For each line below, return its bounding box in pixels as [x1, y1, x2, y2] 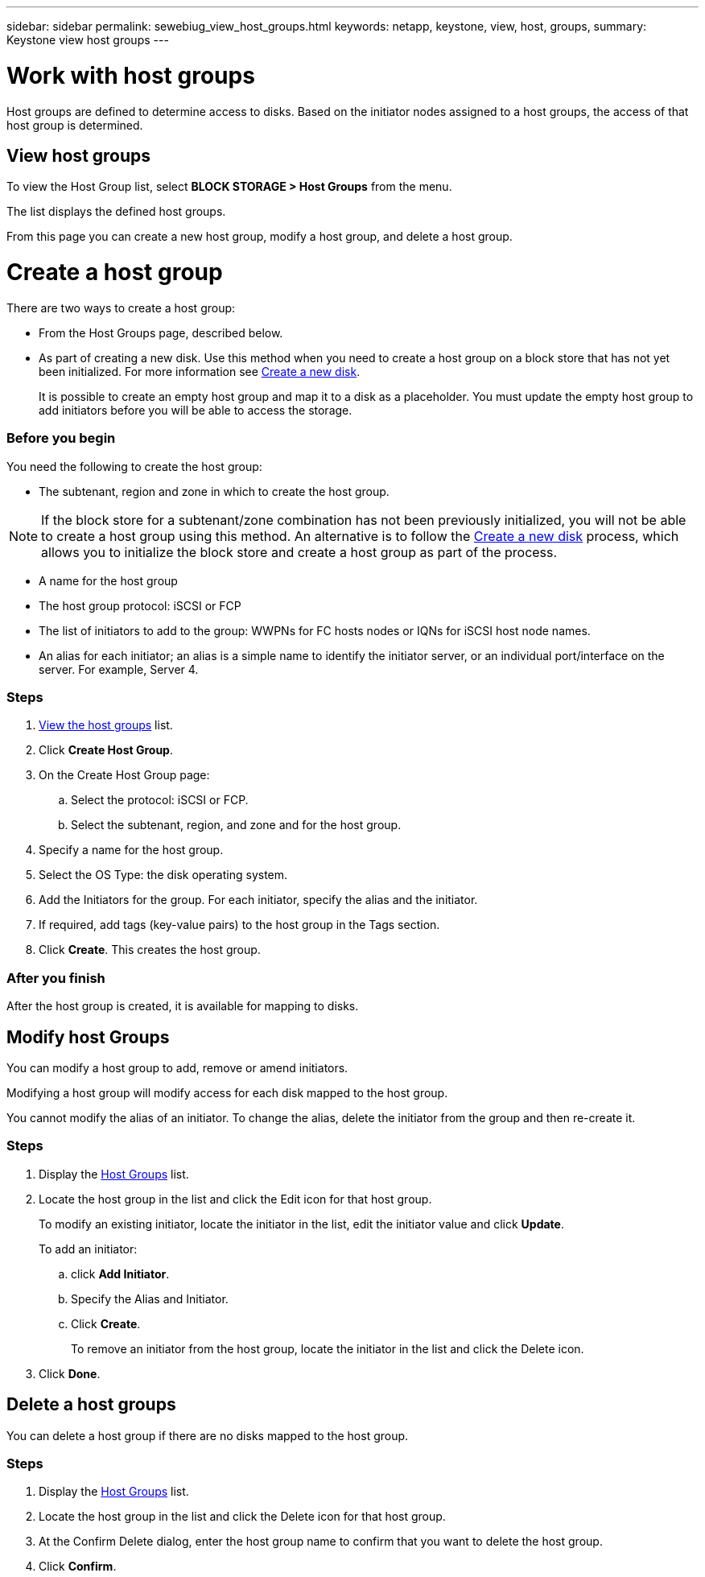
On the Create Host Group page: [39, 768, 210, 782]
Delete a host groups [6, 1394, 176, 1415]
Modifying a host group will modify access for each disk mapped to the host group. [6, 1085, 448, 1100]
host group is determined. [6, 118, 143, 132]
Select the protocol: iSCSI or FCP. [71, 793, 249, 807]
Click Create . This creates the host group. [39, 943, 261, 957]
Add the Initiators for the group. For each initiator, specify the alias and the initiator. [39, 893, 478, 907]
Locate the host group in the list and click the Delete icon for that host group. [39, 1509, 446, 1524]
